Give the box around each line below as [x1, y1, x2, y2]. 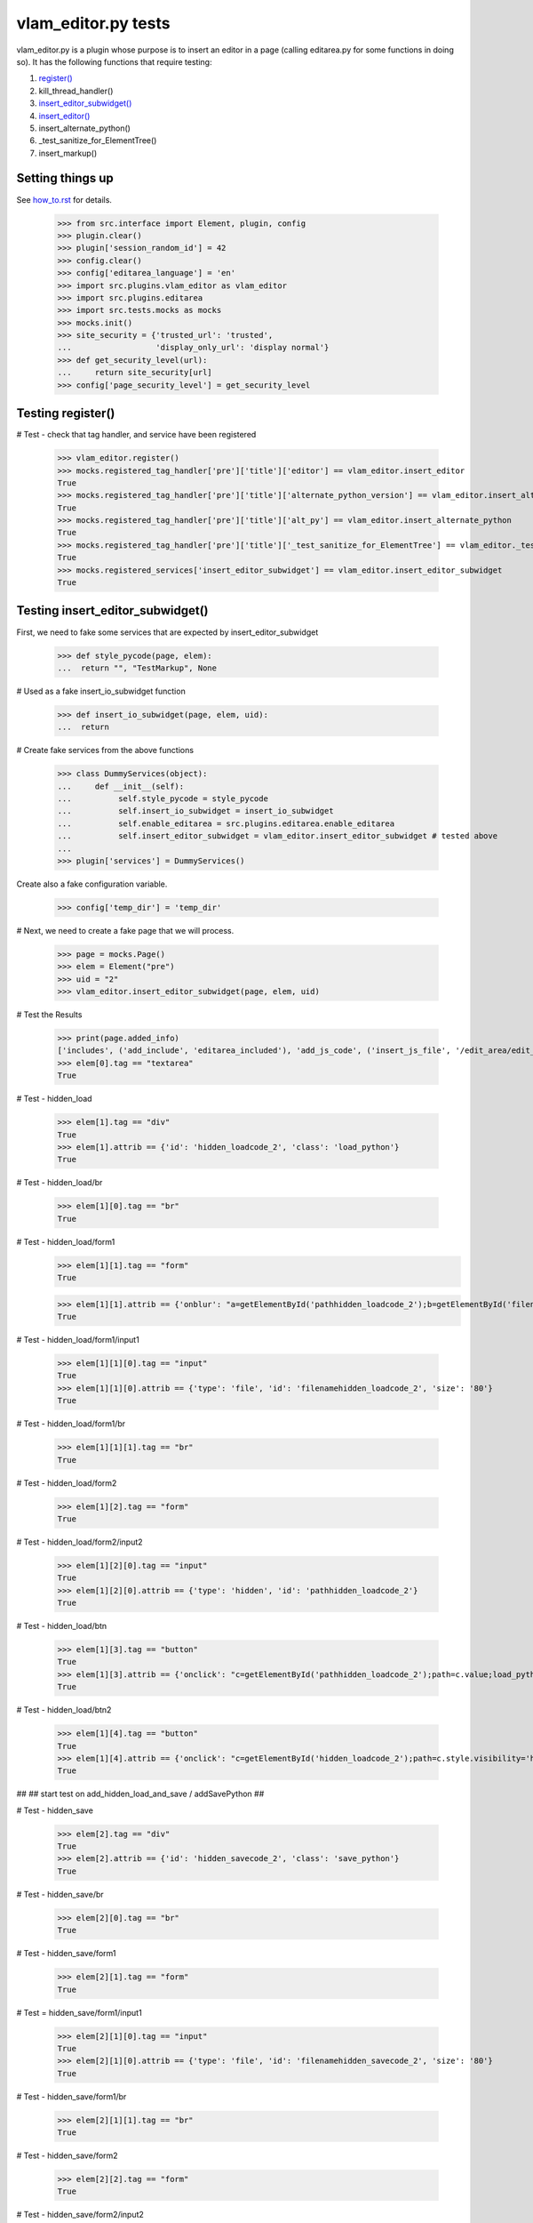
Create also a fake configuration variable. [16, 879, 168, 889]
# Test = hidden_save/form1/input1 [16, 2007, 142, 2018]
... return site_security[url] [57, 367, 212, 378]
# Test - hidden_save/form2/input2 [16, 2210, 144, 2220]
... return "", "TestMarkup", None [57, 662, 218, 673]
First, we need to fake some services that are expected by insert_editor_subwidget [16, 627, 319, 638]
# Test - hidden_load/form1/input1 [16, 1335, 139, 1345]
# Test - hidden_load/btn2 [16, 1705, 112, 1715]
